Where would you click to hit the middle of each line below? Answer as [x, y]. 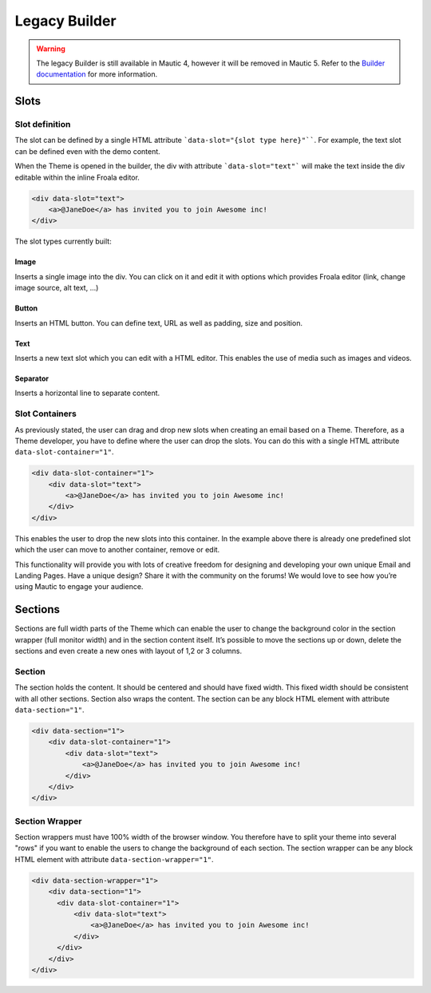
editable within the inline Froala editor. [77, 177]
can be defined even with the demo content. [88, 151]
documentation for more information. [97, 74]
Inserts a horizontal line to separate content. [87, 393]
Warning [51, 49]
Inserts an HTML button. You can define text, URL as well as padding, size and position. [159, 322]
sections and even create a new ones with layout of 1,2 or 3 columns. [129, 651]
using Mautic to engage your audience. [79, 587]
